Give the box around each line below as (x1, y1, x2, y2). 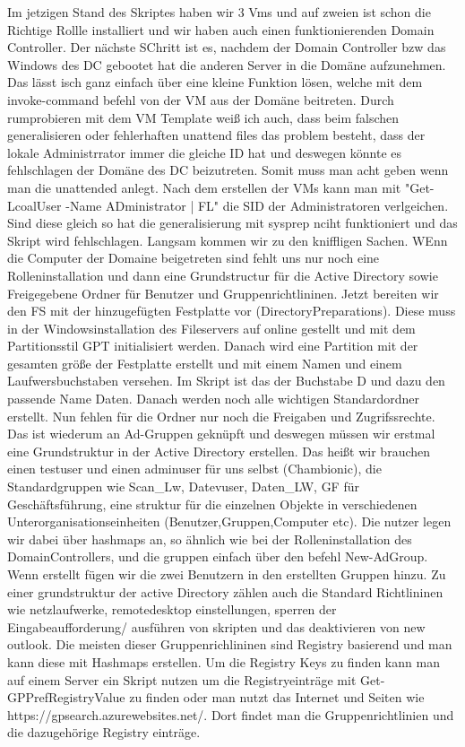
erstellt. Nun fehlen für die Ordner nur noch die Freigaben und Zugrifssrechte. (7, 406, 435, 425)
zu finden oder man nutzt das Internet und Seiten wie (129, 688, 425, 707)
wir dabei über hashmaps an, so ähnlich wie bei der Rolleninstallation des (7, 529, 412, 548)
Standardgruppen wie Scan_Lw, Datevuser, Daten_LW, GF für (7, 477, 359, 496)
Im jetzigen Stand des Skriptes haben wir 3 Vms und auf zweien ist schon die (7, 3, 431, 21)
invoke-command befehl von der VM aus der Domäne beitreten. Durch (7, 90, 394, 109)
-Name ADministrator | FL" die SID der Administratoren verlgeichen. (65, 195, 449, 214)
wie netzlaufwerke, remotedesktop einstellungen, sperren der (7, 600, 337, 619)
